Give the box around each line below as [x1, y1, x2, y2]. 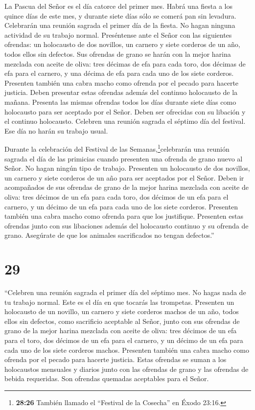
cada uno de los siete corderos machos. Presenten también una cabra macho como [4, 344, 249, 355]
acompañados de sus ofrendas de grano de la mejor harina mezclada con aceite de [4, 182, 249, 192]
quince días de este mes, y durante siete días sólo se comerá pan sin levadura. [4, 10, 236, 21]
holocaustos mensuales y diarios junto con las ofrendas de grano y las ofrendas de [4, 364, 249, 374]
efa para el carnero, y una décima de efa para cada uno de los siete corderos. [4, 68, 234, 78]
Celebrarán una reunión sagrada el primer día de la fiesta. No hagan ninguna [4, 20, 235, 30]
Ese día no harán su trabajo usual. [4, 125, 108, 136]
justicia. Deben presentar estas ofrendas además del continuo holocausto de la [4, 87, 238, 97]
